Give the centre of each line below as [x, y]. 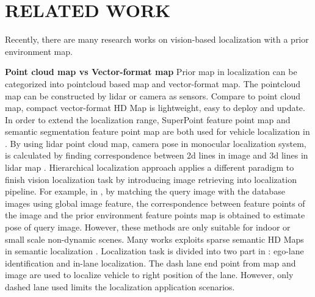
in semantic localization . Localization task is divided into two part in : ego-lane [154, 251]
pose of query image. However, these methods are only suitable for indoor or [148, 227]
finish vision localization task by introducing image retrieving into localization [151, 179]
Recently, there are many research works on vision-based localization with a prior [157, 39]
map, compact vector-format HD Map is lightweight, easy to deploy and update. [155, 108]
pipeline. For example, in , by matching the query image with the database [145, 191]
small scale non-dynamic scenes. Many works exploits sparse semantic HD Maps [154, 239]
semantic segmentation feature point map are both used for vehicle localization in [157, 131]
